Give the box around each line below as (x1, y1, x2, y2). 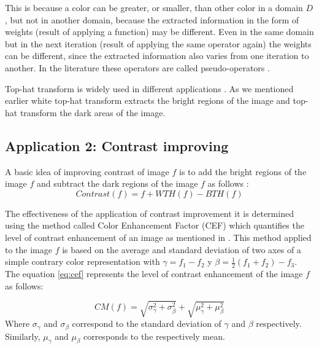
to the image (5, 243, 52, 256)
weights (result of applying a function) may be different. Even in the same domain (5, 25, 314, 38)
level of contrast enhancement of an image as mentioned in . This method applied (5, 230, 312, 243)
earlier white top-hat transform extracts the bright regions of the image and (5, 94, 290, 107)
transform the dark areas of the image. (20, 106, 166, 119)
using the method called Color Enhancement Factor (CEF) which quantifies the (5, 219, 304, 232)
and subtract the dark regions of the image (36, 177, 198, 190)
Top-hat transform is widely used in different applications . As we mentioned (5, 82, 294, 95)
